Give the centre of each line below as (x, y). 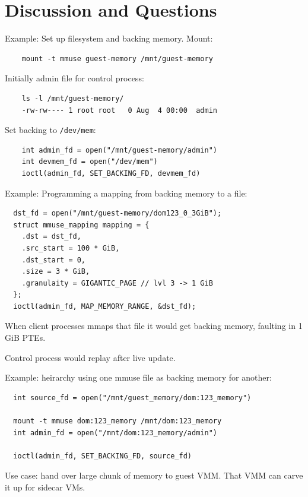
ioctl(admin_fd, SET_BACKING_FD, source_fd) (102, 456)
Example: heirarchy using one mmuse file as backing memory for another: (138, 377)
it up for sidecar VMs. (45, 487)
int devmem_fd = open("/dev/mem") (90, 162)
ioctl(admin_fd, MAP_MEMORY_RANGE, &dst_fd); (105, 306)
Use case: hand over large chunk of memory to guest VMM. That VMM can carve (154, 475)
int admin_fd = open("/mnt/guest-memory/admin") (119, 150)
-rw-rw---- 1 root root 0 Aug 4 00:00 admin (119, 110)
